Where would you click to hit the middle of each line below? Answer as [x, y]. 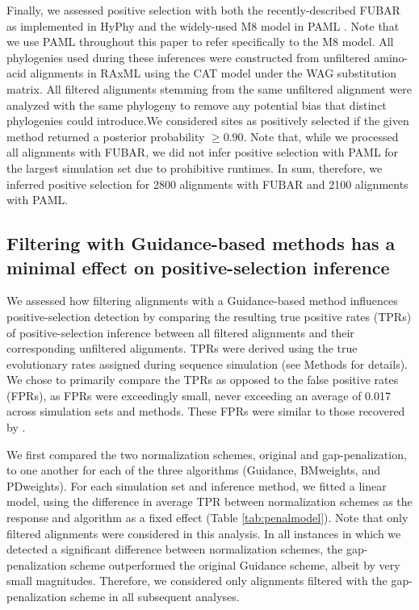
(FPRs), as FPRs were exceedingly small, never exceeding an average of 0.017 [199, 395]
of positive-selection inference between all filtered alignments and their [180, 332]
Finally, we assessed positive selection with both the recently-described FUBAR [203, 10]
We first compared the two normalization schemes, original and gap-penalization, [207, 454]
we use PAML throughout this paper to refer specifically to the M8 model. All [200, 42]
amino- [391, 57]
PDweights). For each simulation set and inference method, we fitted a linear [197, 485]
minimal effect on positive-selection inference [198, 267]
